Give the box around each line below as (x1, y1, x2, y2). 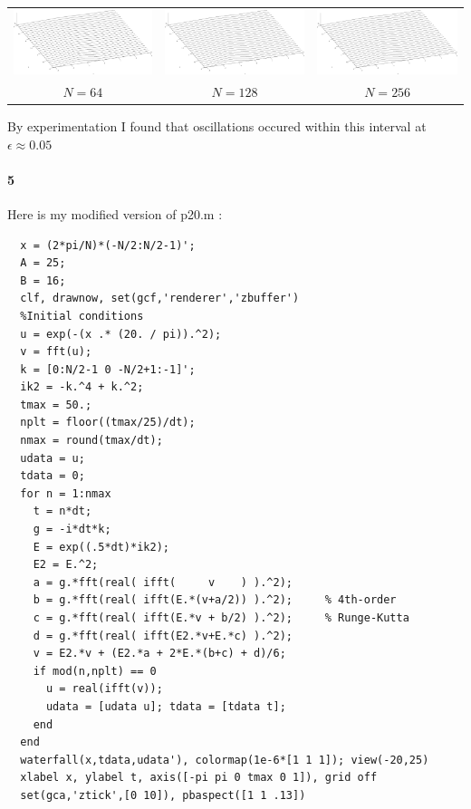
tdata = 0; (20, 469, 85, 483)
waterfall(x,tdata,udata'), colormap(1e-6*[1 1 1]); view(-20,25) (20, 753, 429, 766)
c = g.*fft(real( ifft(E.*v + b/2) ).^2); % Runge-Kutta (33, 612, 409, 624)
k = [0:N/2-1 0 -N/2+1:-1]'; (20, 362, 196, 376)
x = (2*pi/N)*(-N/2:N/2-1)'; (20, 238, 196, 252)
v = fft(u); (20, 345, 92, 359)
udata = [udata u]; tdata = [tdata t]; (45, 699, 286, 713)
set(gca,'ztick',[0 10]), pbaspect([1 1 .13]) (20, 788, 306, 802)
